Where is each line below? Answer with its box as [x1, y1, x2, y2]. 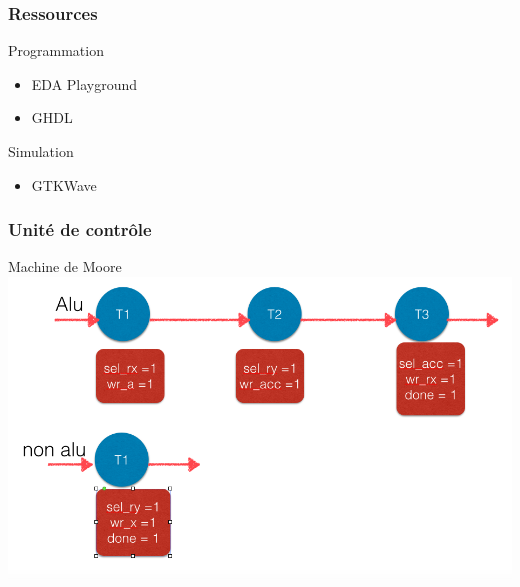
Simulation [8, 141, 74, 161]
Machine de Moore [8, 256, 122, 277]
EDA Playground [31, 73, 138, 94]
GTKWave [31, 174, 97, 195]
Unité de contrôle [8, 217, 152, 242]
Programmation [8, 40, 104, 61]
